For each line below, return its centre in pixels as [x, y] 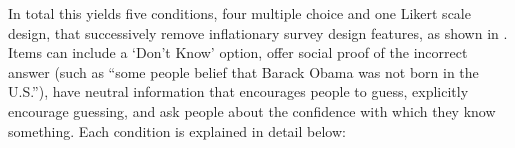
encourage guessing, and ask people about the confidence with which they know [252, 110]
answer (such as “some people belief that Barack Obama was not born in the [243, 71]
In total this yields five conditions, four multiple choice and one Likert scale [239, 13]
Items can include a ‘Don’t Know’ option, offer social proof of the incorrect [238, 52]
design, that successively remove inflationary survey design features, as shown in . [258, 32]
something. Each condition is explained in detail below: [177, 130]
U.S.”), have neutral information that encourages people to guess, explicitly [238, 91]
